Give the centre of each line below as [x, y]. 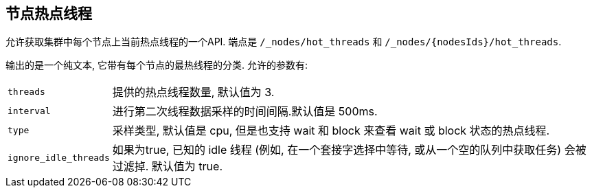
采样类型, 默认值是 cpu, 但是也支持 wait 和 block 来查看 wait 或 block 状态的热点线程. [331, 131]
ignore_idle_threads [59, 157]
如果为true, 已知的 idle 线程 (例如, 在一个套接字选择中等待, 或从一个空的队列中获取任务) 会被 [349, 150]
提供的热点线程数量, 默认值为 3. [193, 92]
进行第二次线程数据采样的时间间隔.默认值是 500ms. [245, 112]
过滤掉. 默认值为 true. [167, 167]
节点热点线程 [49, 13]
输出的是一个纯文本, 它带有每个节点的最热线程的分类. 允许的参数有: [157, 65]
